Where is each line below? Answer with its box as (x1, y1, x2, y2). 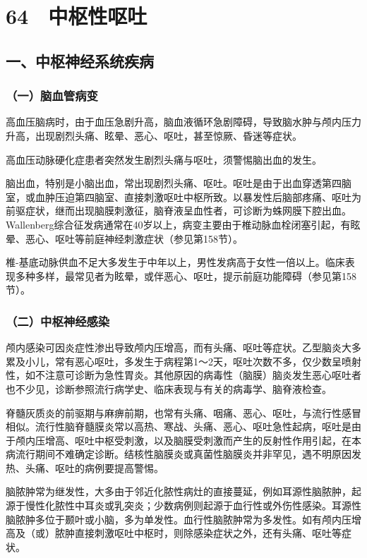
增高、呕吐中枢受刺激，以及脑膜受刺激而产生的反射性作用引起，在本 (44, 432, 361, 447)
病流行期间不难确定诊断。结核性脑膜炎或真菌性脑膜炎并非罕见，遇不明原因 (6, 447, 351, 461)
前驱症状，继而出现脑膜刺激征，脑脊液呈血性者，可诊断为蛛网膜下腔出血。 (6, 203, 351, 218)
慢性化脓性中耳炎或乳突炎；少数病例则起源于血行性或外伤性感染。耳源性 (25, 498, 361, 513)
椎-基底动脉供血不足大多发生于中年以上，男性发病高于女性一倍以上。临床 (6, 255, 345, 269)
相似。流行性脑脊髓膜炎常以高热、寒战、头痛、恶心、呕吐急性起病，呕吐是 (6, 419, 351, 434)
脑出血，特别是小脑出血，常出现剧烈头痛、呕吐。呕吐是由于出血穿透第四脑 (6, 176, 351, 190)
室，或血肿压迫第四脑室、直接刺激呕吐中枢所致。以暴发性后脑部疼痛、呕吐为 (6, 189, 361, 204)
